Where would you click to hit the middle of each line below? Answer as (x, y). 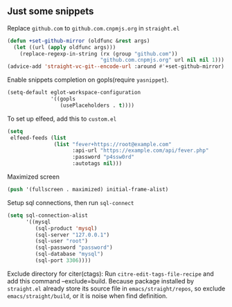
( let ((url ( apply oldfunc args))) (65, 47)
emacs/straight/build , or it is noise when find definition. (88, 296)
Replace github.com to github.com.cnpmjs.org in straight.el (93, 28)
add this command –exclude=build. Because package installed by (101, 281)
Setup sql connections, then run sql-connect (71, 202)
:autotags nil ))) (97, 164)
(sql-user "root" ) (62, 241)
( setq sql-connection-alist (48, 215)
